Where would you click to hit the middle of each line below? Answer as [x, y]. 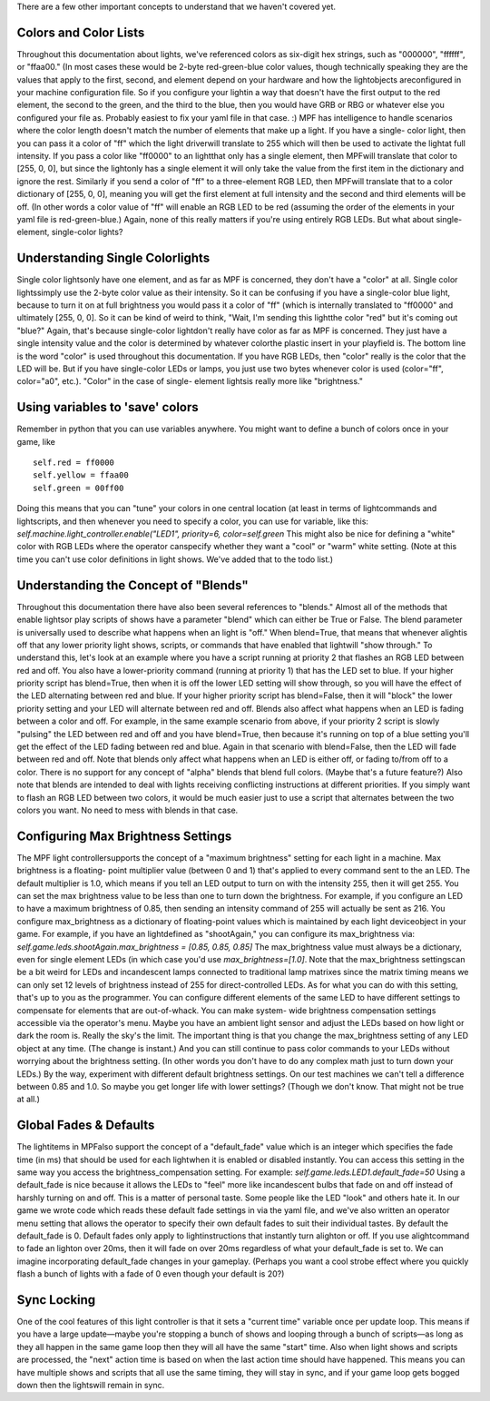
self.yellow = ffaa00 [81, 475]
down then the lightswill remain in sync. [91, 1385]
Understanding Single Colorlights [113, 258]
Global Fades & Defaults [86, 1125]
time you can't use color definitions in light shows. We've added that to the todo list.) [175, 559]
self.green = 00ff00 [78, 488]
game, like [36, 441]
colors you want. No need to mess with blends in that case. [127, 810]
